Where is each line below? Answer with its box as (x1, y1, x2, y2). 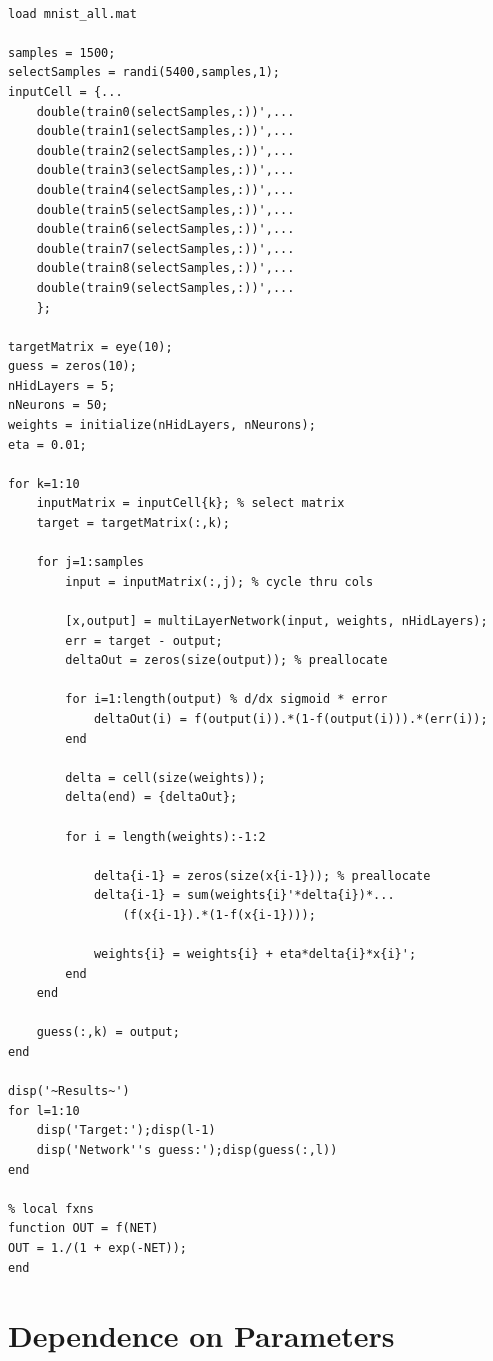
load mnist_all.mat (8, 6, 137, 21)
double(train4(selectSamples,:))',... (36, 182, 295, 197)
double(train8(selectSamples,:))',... (36, 261, 295, 276)
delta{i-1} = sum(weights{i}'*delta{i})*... (93, 888, 395, 903)
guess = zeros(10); (8, 359, 137, 374)
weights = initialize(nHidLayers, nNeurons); (8, 418, 316, 433)
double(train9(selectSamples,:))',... (36, 280, 295, 295)
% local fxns (8, 1201, 94, 1216)
